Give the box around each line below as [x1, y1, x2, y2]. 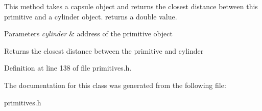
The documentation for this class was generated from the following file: [4, 79, 226, 90]
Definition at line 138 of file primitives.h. [4, 62, 132, 73]
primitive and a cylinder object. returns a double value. [4, 11, 177, 21]
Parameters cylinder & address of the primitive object [4, 28, 173, 39]
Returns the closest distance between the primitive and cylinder [4, 45, 204, 56]
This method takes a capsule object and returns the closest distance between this [4, 1, 258, 11]
